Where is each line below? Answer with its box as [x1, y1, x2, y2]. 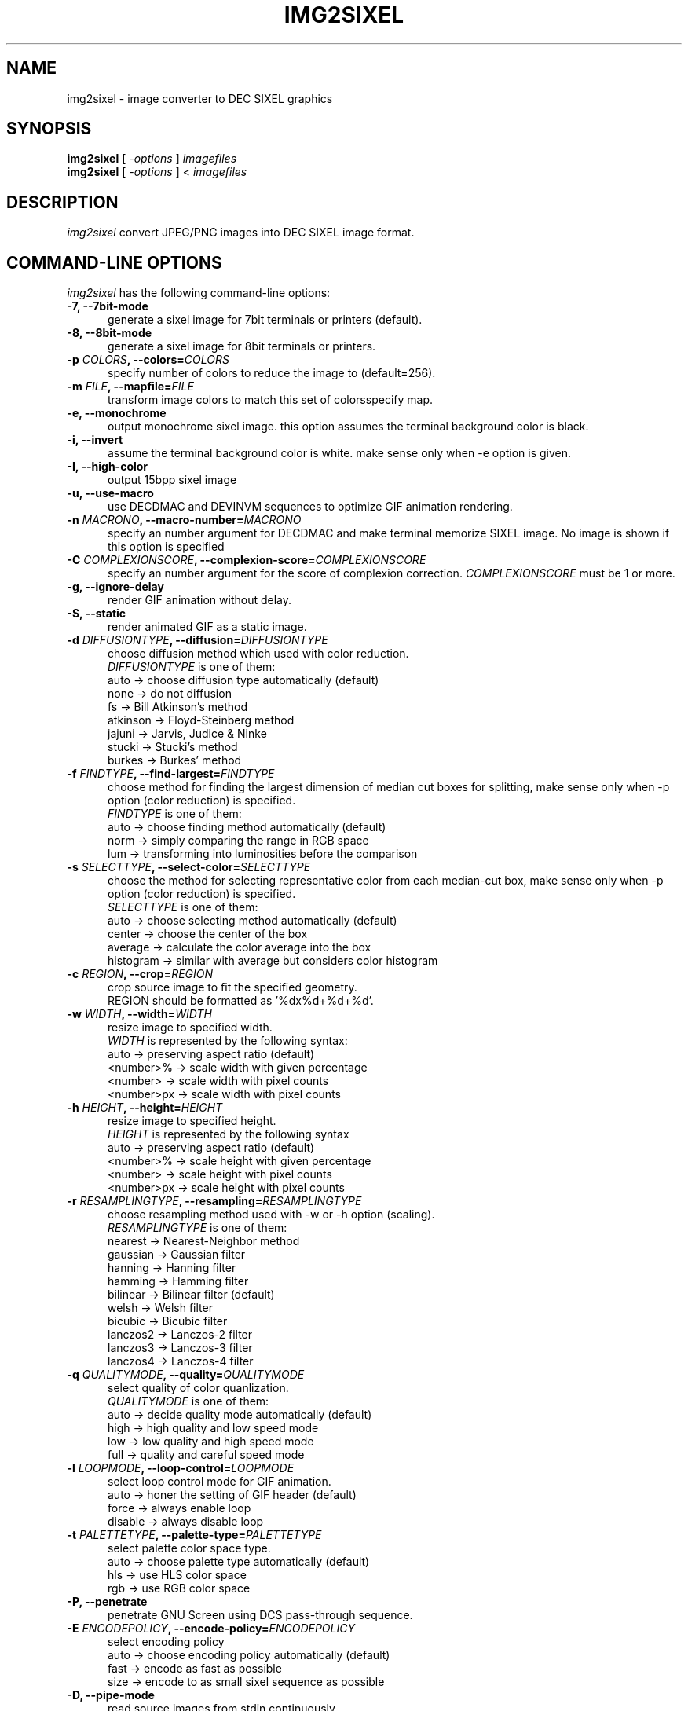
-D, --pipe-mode [67, 1688, 155, 1702]
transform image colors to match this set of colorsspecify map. [108, 393, 433, 407]
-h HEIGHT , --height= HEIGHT [67, 1101, 223, 1115]
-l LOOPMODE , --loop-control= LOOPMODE [67, 1461, 295, 1475]
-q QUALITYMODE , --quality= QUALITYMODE [67, 1368, 305, 1382]
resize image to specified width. [108, 1020, 273, 1035]
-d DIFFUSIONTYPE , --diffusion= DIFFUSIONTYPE [67, 633, 328, 647]
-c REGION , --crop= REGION [67, 967, 214, 981]
